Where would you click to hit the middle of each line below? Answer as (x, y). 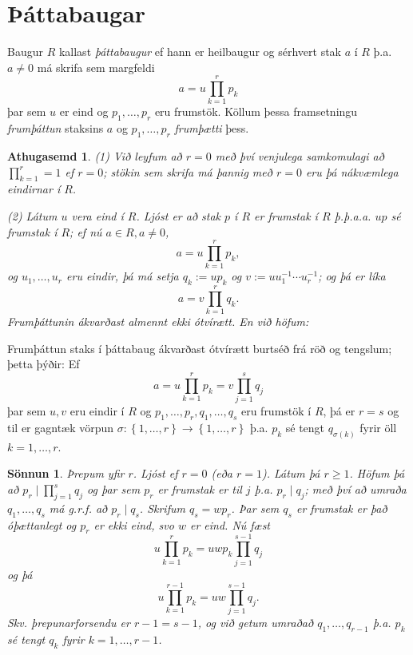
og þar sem (114, 489)
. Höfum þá (377, 473)
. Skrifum (162, 508)
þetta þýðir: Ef (44, 364)
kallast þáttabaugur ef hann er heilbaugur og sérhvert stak (200, 52)
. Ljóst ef (155, 473)
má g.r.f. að (78, 508)
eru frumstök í (276, 411)
